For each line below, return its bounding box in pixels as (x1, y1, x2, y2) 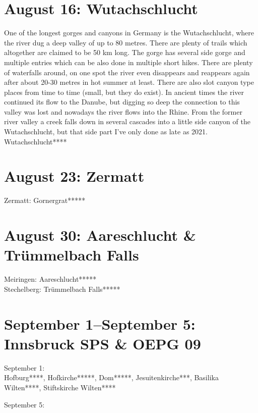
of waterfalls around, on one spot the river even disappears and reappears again (4, 67, 250, 77)
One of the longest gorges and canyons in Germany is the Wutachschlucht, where (4, 27, 254, 38)
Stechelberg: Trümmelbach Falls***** (4, 283, 120, 294)
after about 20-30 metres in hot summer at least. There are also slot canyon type (4, 77, 254, 87)
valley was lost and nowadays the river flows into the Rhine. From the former (4, 106, 242, 117)
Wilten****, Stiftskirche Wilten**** (4, 382, 116, 392)
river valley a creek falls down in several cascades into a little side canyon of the (4, 116, 250, 127)
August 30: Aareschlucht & (4, 225, 196, 245)
